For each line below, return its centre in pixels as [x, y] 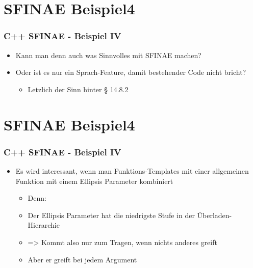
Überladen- [214, 215]
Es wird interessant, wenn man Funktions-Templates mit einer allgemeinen [132, 170]
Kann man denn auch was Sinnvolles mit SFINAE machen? [108, 55]
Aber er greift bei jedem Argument [82, 259]
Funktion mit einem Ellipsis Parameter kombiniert [94, 181]
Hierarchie [44, 225]
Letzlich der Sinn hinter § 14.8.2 [78, 89]
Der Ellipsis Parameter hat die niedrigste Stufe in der [111, 215]
